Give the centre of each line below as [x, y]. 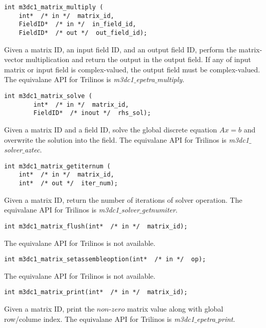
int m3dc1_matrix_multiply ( [54, 7]
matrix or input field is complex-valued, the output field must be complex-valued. [132, 69]
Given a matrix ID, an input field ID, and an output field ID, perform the [120, 49]
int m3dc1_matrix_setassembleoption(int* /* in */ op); [105, 259]
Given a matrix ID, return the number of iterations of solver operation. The [123, 199]
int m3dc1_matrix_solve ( [48, 96]
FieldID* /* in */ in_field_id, [77, 24]
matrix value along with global [175, 309]
